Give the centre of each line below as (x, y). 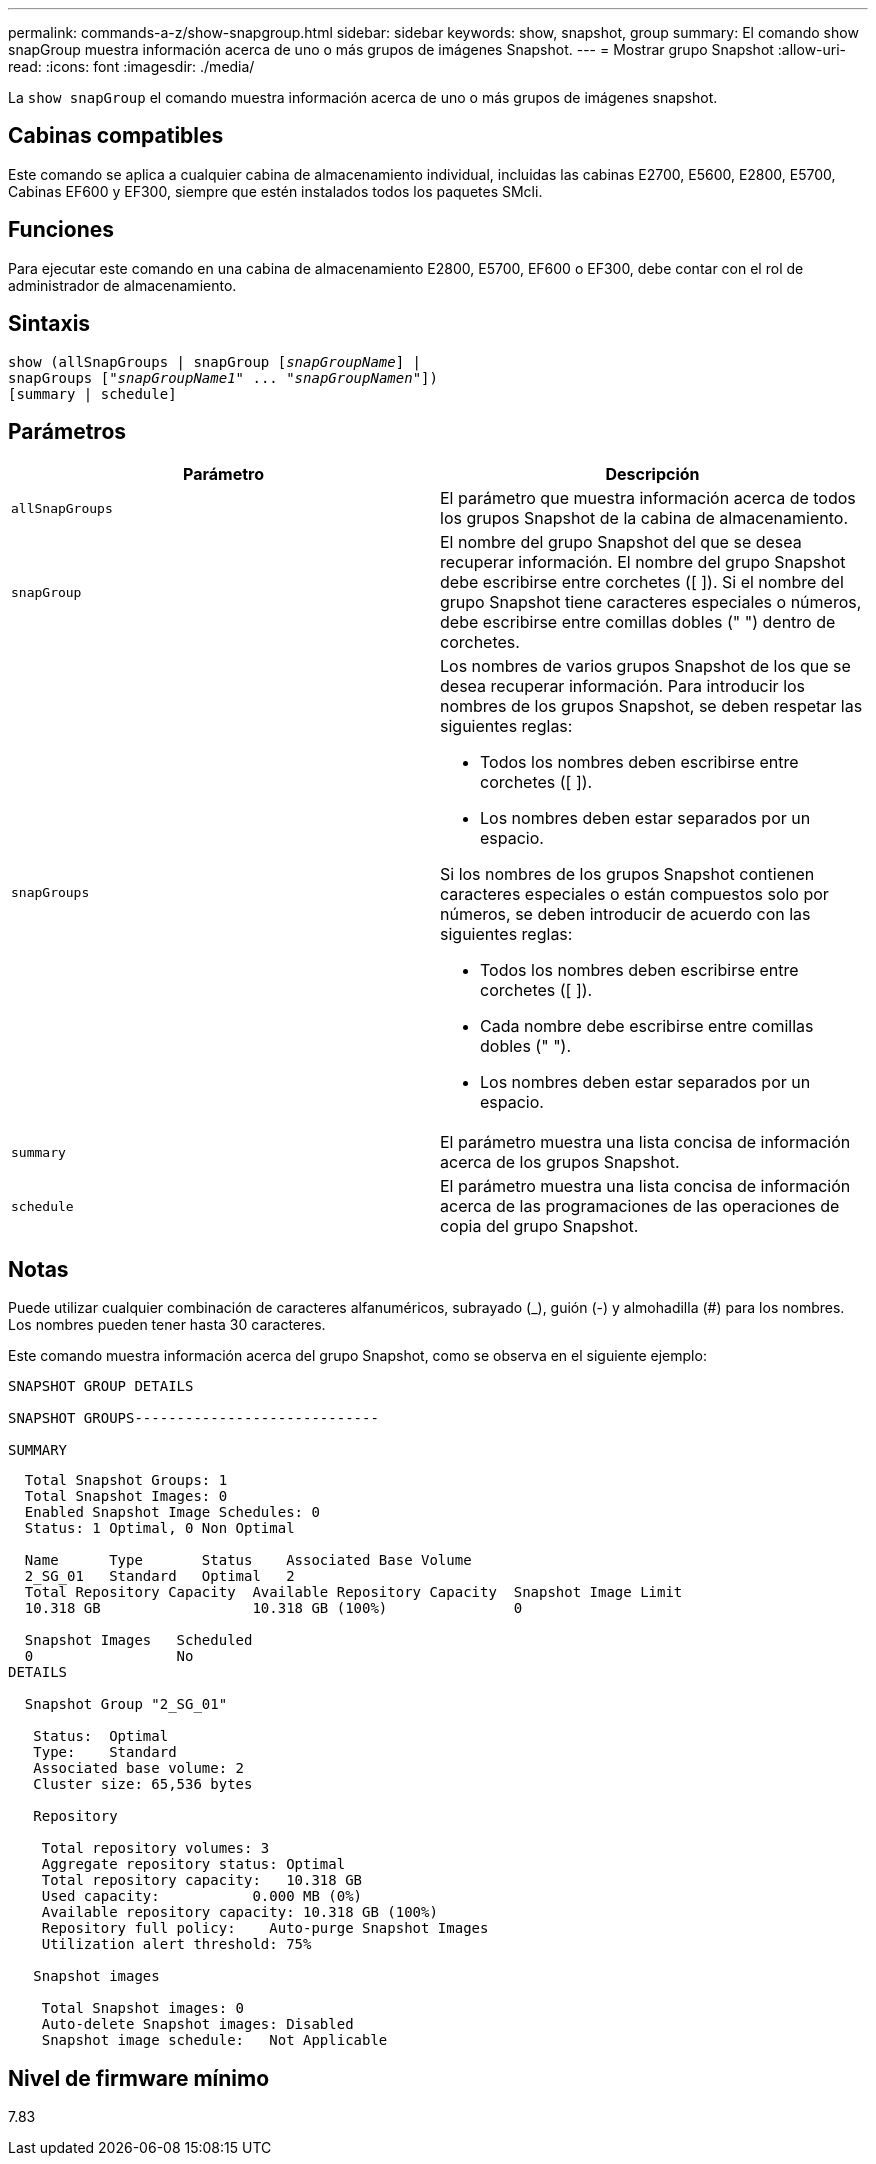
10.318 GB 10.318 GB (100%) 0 (273, 1608)
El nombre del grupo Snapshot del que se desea (621, 542)
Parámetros (67, 431)
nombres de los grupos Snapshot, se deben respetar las (651, 706)
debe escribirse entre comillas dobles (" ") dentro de (638, 622)
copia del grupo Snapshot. (539, 1226)
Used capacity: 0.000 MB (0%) (202, 1896)
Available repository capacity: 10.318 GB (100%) (239, 1912)
